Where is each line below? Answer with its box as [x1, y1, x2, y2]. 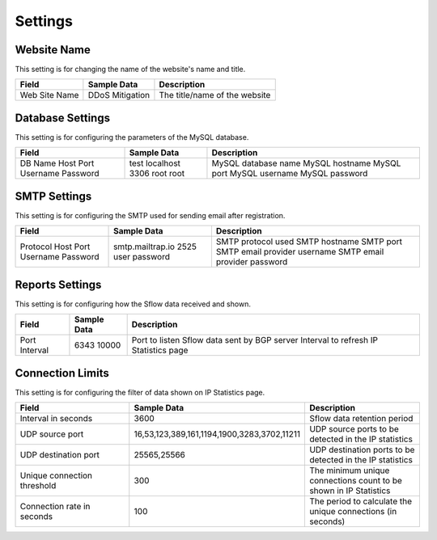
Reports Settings [15, 277, 102, 291]
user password [113, 251, 170, 263]
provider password [215, 256, 288, 268]
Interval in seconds [19, 413, 93, 424]
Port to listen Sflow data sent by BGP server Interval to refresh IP [131, 335, 379, 346]
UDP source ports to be [308, 424, 400, 435]
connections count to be [308, 475, 402, 487]
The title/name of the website [159, 90, 271, 101]
